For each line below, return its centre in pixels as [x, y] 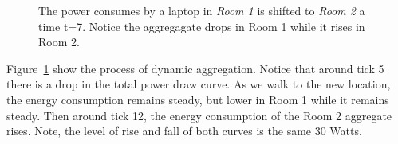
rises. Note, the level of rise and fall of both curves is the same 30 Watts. [184, 131]
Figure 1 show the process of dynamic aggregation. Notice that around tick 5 [195, 68]
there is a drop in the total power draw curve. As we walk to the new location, [199, 84]
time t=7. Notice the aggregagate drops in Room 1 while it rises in [202, 26]
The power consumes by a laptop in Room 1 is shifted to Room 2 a [202, 10]
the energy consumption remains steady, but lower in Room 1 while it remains [198, 99]
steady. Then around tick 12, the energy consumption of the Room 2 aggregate [199, 115]
